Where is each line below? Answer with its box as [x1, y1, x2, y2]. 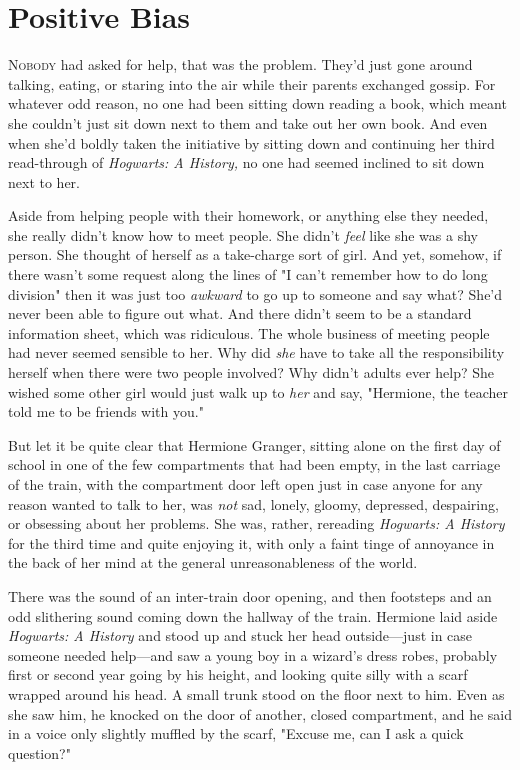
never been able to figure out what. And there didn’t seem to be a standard [8, 303, 472, 324]
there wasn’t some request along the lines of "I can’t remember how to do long [8, 264, 488, 285]
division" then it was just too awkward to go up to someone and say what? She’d [8, 283, 503, 304]
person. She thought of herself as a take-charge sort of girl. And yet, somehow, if [8, 244, 502, 265]
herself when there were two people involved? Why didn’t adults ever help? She [8, 362, 495, 383]
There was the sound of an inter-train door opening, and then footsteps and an [8, 585, 492, 606]
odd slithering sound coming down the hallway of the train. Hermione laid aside [8, 605, 498, 626]
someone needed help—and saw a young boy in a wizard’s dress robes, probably [8, 644, 498, 665]
